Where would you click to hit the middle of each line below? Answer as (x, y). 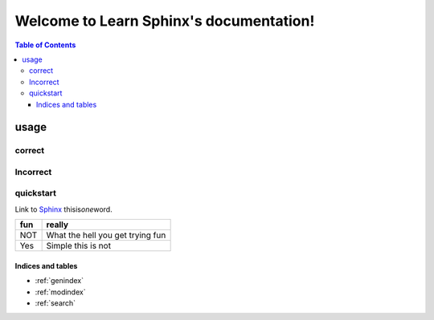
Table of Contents (45, 45)
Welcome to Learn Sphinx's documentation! (165, 21)
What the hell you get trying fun (106, 235)
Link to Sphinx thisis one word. (63, 209)
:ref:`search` (55, 303)
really (57, 225)
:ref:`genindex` (59, 281)
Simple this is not (79, 246)
